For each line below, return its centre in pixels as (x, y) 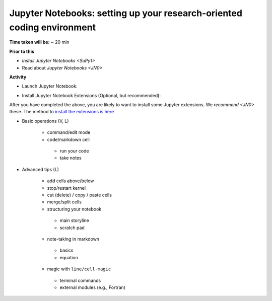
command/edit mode (69, 132)
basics (66, 250)
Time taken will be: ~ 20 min (39, 42)
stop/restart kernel (66, 188)
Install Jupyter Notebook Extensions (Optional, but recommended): (91, 95)
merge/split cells (64, 202)
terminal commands (80, 280)
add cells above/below (71, 181)
